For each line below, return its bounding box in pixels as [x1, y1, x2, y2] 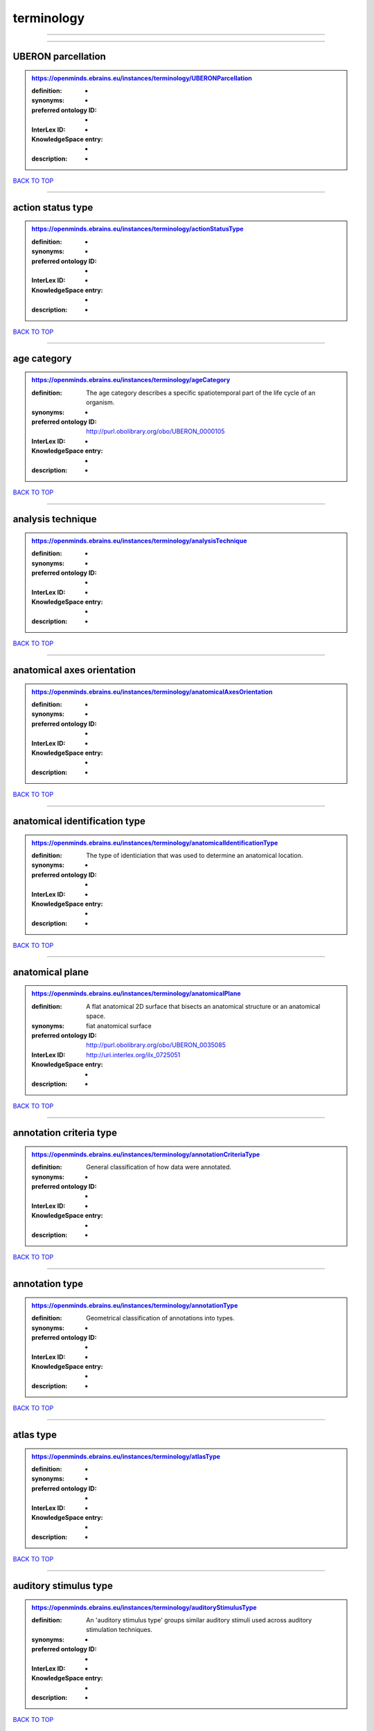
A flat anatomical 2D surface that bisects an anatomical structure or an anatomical [86, 1002, 321, 1010]
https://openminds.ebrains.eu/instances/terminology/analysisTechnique [31, 537, 247, 545]
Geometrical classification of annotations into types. [86, 1314, 235, 1322]
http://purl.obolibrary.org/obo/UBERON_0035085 [86, 1041, 226, 1049]
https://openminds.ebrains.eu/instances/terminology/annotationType [31, 1301, 238, 1309]
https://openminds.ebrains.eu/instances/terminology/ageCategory [31, 376, 231, 384]
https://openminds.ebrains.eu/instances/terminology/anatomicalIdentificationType [31, 838, 278, 847]
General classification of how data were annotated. [86, 1163, 232, 1172]
